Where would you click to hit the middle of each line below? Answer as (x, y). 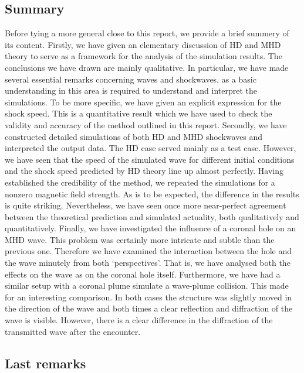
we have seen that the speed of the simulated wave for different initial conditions (150, 159)
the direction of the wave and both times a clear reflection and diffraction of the (149, 308)
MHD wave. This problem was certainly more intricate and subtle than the (140, 239)
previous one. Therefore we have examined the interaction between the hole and (148, 251)
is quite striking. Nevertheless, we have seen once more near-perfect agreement (146, 205)
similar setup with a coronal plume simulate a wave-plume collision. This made (147, 285)
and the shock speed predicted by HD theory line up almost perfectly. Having (144, 171)
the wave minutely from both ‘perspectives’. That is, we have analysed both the (148, 263)
